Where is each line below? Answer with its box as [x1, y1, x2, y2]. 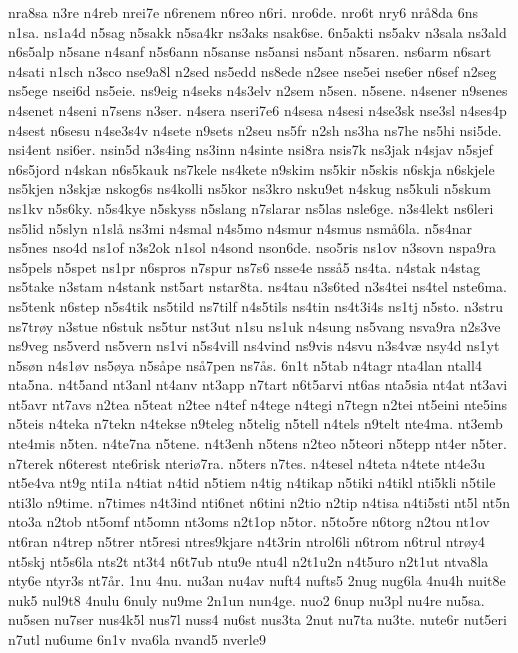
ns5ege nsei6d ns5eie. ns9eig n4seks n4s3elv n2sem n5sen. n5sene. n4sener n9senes [8, 80, 508, 101]
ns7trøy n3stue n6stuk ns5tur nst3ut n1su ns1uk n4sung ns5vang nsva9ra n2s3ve [8, 315, 501, 336]
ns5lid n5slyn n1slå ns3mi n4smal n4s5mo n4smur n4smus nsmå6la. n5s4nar [8, 217, 473, 238]
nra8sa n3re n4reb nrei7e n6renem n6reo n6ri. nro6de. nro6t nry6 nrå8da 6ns [8, 2, 479, 22]
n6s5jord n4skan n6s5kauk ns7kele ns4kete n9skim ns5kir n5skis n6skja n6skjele [8, 158, 495, 179]
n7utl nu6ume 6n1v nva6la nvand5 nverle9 [8, 629, 266, 649]
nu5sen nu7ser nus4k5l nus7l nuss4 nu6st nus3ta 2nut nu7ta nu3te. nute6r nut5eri [8, 609, 507, 630]
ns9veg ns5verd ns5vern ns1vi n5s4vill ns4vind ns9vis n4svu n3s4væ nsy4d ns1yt [8, 335, 500, 356]
